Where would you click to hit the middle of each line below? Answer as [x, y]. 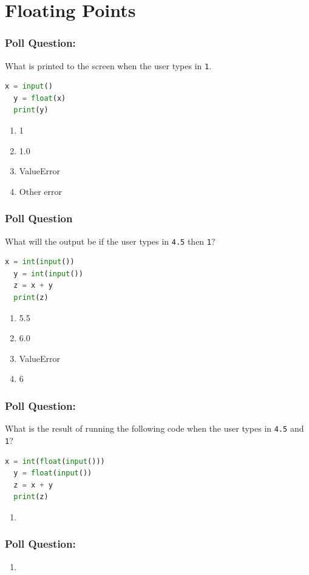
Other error [40, 191]
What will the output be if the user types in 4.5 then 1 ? [110, 241]
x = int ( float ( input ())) [55, 461]
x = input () [29, 87]
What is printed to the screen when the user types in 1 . [108, 65]
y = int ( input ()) [48, 274]
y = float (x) [40, 98]
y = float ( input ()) [53, 473]
